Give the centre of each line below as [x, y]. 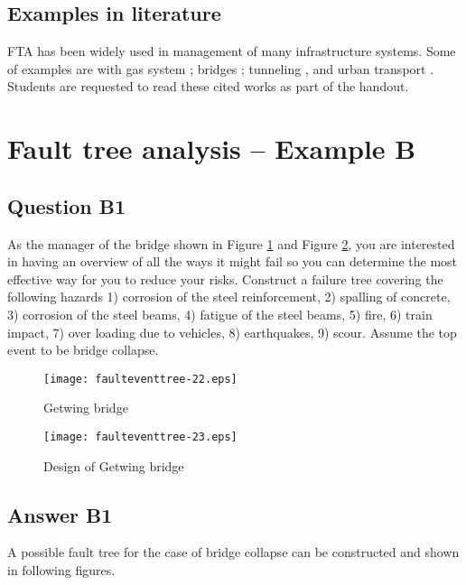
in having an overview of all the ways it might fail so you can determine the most [233, 261]
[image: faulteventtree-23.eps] [140, 436]
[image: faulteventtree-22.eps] [140, 379]
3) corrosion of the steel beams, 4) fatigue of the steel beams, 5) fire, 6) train [220, 314]
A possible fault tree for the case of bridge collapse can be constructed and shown [233, 552]
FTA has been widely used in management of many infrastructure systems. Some [232, 51]
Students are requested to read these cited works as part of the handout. [208, 86]
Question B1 [67, 205]
